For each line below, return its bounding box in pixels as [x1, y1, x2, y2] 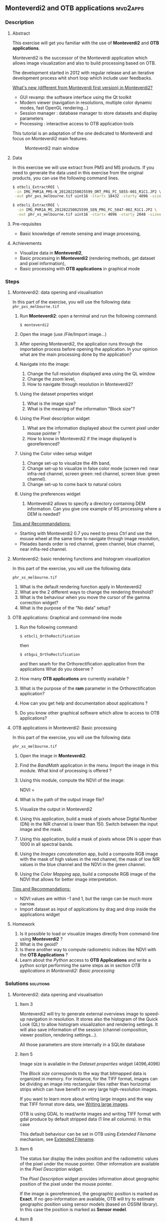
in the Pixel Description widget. [19, 1166, 83, 1172]
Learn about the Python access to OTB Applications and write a [19, 957, 151, 963]
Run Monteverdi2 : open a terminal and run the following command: [19, 313, 158, 319]
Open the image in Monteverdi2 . [19, 753, 87, 759]
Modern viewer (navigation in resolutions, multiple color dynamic [19, 99, 153, 105]
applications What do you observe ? [19, 666, 93, 672]
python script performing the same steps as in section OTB [19, 963, 140, 969]
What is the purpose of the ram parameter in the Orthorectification [19, 685, 156, 691]
